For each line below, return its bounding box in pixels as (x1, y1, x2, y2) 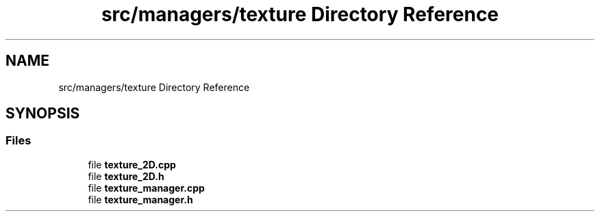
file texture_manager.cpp (88, 181, 205, 194)
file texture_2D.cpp (88, 158, 176, 170)
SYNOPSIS (5, 105, 80, 123)
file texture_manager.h (88, 193, 193, 205)
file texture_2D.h (88, 170, 164, 182)
